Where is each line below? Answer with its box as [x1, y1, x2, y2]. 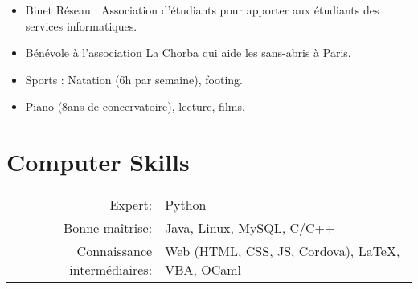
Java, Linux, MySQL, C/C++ [165, 218, 335, 238]
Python [165, 195, 207, 214]
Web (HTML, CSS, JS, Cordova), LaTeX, [165, 242, 400, 261]
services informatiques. [25, 17, 137, 34]
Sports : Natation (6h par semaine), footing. [25, 71, 243, 88]
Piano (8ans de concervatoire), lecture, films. [25, 98, 245, 115]
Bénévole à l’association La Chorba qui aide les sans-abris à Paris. [25, 44, 351, 61]
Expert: [109, 195, 153, 214]
